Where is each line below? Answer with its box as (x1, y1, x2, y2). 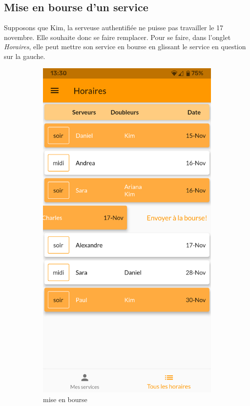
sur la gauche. (4, 51, 45, 61)
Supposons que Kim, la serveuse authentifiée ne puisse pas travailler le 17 (4, 22, 224, 33)
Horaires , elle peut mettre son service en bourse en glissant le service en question (4, 41, 246, 52)
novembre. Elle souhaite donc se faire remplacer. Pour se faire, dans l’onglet (4, 32, 231, 42)
